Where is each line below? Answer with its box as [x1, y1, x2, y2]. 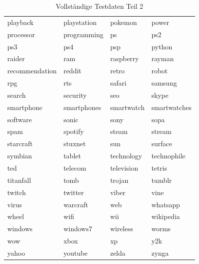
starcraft [7, 138, 33, 149]
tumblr [151, 175, 172, 185]
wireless [110, 223, 133, 234]
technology [110, 151, 142, 161]
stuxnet [63, 138, 86, 149]
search [7, 89, 26, 100]
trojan [110, 175, 129, 185]
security [63, 89, 87, 100]
